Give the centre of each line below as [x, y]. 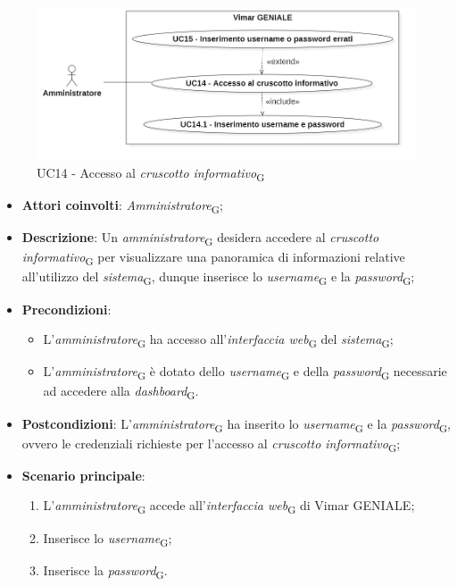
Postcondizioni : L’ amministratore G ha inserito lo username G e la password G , [236, 424]
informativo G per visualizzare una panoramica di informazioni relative [213, 258]
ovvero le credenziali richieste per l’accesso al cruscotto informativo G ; [211, 444]
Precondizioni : [66, 309]
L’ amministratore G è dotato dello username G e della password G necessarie [245, 373]
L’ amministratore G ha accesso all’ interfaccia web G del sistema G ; [218, 340]
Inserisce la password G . [105, 571]
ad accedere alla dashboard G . [121, 392]
